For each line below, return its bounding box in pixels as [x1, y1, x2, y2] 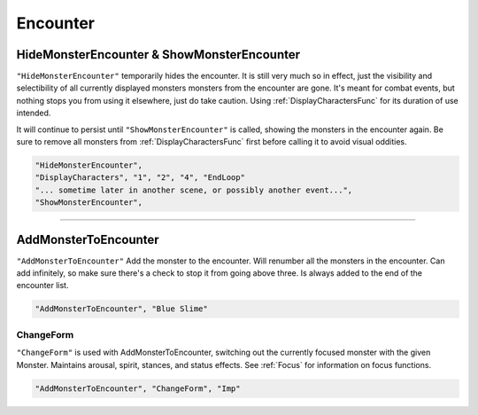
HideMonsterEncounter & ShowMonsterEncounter [16, 47, 301, 62]
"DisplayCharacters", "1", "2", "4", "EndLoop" [35, 173, 245, 183]
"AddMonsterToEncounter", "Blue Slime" [35, 304, 208, 314]
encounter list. [16, 280, 69, 291]
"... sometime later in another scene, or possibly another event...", [35, 184, 353, 195]
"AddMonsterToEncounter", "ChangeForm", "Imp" [35, 383, 241, 394]
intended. [16, 107, 51, 119]
